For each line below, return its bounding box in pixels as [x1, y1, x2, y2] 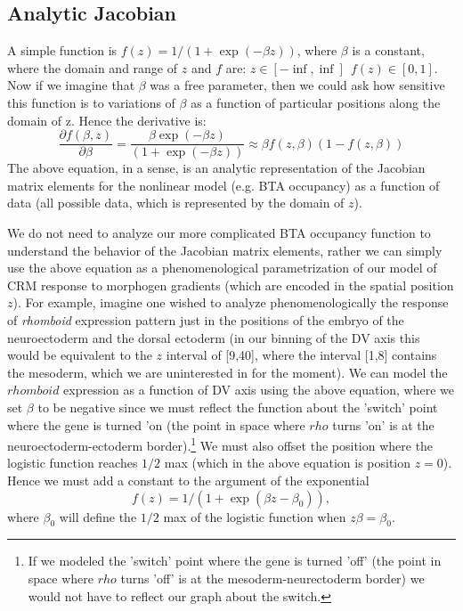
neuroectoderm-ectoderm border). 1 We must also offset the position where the [7, 434, 434, 454]
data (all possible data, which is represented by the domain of [7, 193, 345, 212]
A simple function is [7, 41, 118, 60]
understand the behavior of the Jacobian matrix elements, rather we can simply [7, 240, 443, 259]
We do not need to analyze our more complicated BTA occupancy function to [7, 224, 431, 242]
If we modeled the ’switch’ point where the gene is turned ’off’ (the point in [28, 551, 442, 570]
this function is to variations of [7, 93, 175, 111]
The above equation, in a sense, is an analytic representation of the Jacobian [7, 159, 426, 177]
